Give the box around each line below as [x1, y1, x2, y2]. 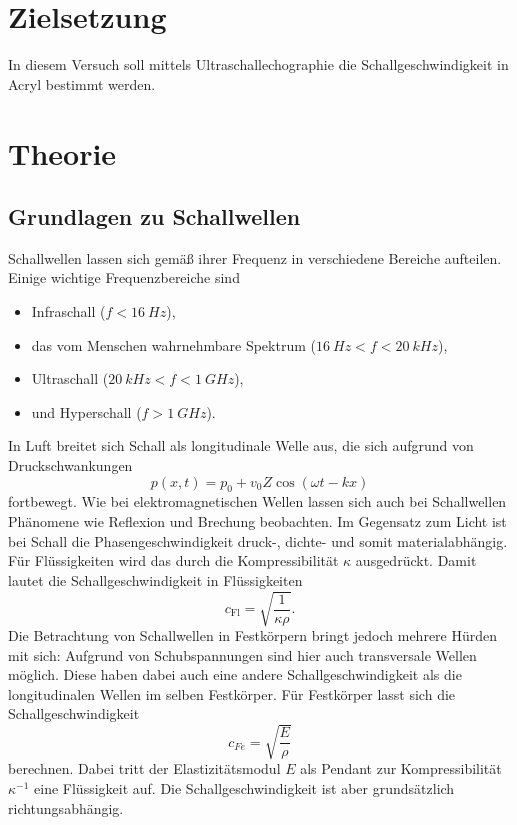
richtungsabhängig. [8, 797, 124, 818]
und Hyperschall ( [31, 401, 142, 422]
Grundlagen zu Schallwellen [8, 201, 301, 232]
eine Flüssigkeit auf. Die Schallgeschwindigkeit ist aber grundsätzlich [34, 778, 455, 799]
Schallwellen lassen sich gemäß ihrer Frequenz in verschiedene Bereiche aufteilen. [8, 247, 502, 268]
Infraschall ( [31, 301, 106, 322]
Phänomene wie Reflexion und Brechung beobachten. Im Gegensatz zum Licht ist [8, 511, 507, 532]
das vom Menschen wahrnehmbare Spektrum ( [31, 334, 316, 355]
